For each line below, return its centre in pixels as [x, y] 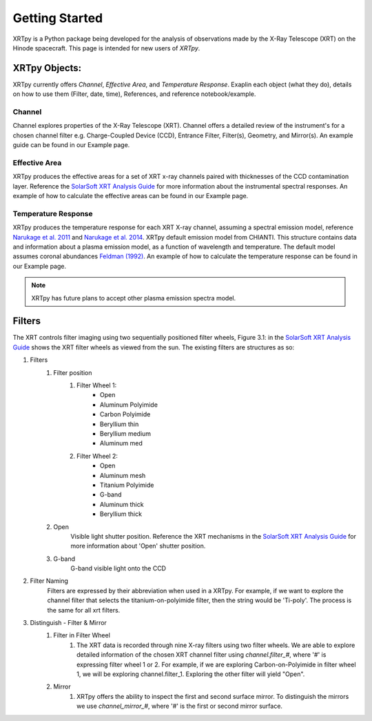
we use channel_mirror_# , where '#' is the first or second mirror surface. [179, 706]
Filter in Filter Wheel [82, 635]
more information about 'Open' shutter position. [138, 546]
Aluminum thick [122, 504]
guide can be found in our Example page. [71, 145]
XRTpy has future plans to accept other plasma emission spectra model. [134, 298]
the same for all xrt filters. [84, 610]
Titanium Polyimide [127, 485]
